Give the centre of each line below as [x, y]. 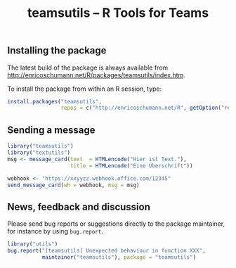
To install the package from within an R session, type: [85, 89]
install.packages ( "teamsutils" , [54, 101]
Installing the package [57, 51]
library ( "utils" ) [33, 244]
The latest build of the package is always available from [88, 68]
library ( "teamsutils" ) [40, 146]
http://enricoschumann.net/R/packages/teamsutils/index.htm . [97, 75]
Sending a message [51, 130]
